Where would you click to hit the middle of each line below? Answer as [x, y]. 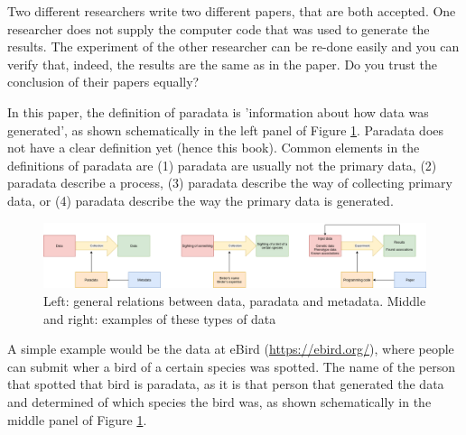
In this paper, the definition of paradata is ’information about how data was [218, 111]
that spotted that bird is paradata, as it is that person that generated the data [226, 384]
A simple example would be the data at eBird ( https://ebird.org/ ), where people [231, 349]
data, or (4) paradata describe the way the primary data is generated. [200, 200]
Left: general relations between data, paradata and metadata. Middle [235, 301]
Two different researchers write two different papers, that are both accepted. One [232, 11]
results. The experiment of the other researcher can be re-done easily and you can [233, 46]
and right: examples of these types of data [160, 318]
